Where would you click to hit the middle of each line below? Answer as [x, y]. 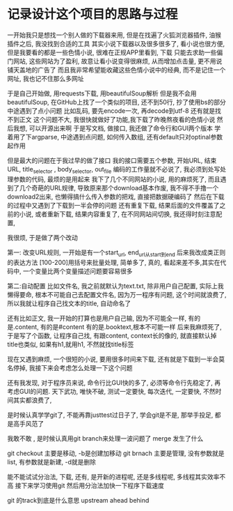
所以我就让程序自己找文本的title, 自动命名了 [69, 303]
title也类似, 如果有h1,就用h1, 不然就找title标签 [71, 344]
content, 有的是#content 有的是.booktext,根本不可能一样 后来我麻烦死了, [118, 327]
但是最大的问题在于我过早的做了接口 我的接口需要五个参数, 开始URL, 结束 [112, 160]
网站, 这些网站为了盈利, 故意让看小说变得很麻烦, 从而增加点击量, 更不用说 [118, 61]
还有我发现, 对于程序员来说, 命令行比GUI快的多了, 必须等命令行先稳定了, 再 [114, 382]
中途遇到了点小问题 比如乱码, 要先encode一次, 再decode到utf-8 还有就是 [111, 110]
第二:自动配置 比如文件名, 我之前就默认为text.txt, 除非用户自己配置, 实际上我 [115, 286]
